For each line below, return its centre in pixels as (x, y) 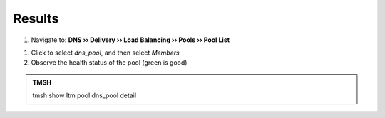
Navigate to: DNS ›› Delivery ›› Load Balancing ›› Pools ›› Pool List (130, 40)
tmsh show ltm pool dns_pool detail (84, 95)
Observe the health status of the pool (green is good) (109, 63)
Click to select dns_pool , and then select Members (105, 53)
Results (36, 18)
